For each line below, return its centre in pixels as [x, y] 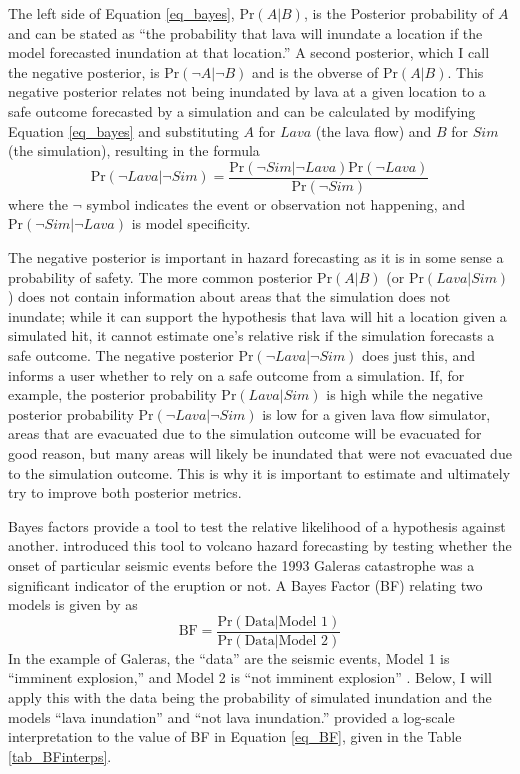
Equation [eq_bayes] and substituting [123, 130]
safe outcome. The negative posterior [121, 354]
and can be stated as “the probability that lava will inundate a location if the [245, 32]
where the [38, 203]
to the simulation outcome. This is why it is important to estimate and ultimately [259, 472]
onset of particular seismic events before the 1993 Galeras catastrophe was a [241, 564]
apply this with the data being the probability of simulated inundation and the [250, 696]
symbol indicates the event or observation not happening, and [275, 203]
